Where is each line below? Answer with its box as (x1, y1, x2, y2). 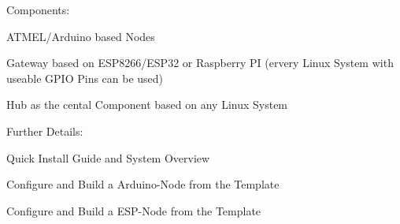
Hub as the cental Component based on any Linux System (6, 96, 288, 113)
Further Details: (6, 122, 83, 139)
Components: (6, 2, 70, 17)
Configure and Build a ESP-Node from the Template (6, 202, 261, 218)
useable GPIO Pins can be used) (6, 69, 164, 86)
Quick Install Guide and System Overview (6, 149, 210, 166)
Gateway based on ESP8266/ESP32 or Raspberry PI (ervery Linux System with (6, 54, 394, 71)
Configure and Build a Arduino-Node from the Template (6, 176, 280, 192)
